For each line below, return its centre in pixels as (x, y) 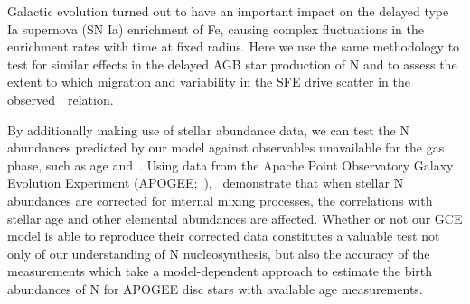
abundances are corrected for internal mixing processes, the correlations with (220, 200)
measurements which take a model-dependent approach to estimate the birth (220, 271)
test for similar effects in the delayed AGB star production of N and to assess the (232, 64)
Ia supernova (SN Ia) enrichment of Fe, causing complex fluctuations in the (216, 28)
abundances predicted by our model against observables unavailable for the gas (226, 147)
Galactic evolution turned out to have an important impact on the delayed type (228, 11)
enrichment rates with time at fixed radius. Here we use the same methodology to (234, 46)
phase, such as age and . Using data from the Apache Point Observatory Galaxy (230, 165)
